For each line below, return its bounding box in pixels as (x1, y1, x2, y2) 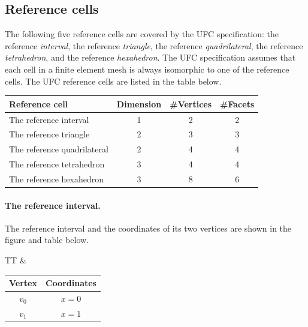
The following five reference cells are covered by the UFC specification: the (5, 28, 279, 40)
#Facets (220, 97, 255, 110)
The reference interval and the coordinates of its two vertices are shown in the (5, 221, 292, 234)
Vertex (9, 277, 37, 289)
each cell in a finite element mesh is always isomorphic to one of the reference (5, 62, 289, 75)
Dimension (116, 97, 162, 110)
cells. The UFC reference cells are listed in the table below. (5, 74, 222, 87)
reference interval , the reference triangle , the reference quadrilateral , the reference (5, 39, 303, 52)
